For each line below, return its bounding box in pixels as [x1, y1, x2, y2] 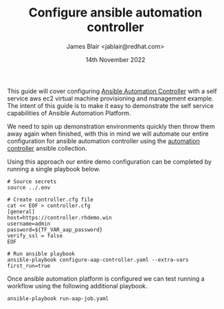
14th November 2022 [85, 55, 146, 63]
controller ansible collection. [7, 144, 87, 152]
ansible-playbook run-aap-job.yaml [7, 295, 109, 302]
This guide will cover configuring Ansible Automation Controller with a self [7, 87, 218, 95]
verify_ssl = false [7, 232, 63, 239]
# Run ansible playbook [7, 250, 76, 257]
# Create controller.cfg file [7, 196, 94, 203]
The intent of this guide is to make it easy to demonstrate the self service [7, 101, 214, 109]
